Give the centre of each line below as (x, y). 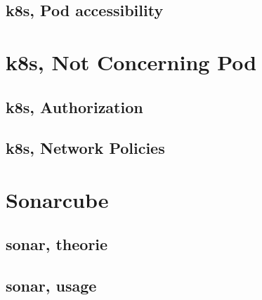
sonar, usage (51, 286)
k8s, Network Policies (85, 148)
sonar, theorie (57, 244)
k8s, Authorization (74, 106)
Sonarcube (57, 199)
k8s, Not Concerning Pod (131, 61)
